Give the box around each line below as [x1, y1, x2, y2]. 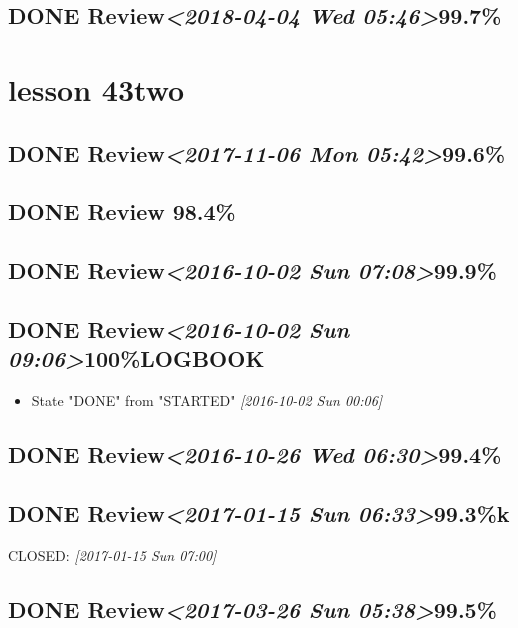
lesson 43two [8, 68, 185, 109]
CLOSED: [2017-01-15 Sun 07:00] [8, 544, 217, 565]
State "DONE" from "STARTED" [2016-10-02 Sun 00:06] [31, 390, 383, 411]
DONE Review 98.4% [8, 196, 236, 227]
